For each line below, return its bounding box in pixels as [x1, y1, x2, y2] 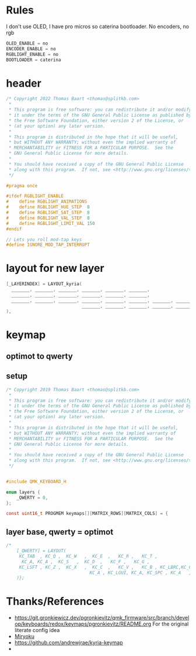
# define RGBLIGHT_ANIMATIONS [6, 199, 87, 205]
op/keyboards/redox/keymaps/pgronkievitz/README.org [14, 620, 152, 627]
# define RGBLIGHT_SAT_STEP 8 [6, 210, 90, 216]
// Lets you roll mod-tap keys [6, 237, 82, 242]
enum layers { [6, 489, 41, 495]
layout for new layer [6, 262, 104, 275]
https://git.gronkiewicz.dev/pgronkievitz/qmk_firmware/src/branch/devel [14, 614, 190, 621]
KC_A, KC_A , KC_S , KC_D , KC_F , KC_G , [21, 559, 150, 565]
